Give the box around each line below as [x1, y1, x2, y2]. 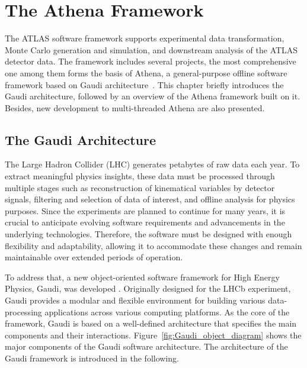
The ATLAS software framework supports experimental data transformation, [5, 32, 284, 44]
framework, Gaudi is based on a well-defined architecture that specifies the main [5, 317, 297, 330]
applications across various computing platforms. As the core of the [44, 305, 290, 318]
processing [5, 305, 42, 318]
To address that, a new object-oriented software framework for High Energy [5, 270, 280, 283]
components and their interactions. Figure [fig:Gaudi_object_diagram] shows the [5, 328, 302, 341]
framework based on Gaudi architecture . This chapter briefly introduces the [5, 78, 284, 91]
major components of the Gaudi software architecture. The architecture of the [5, 340, 288, 353]
